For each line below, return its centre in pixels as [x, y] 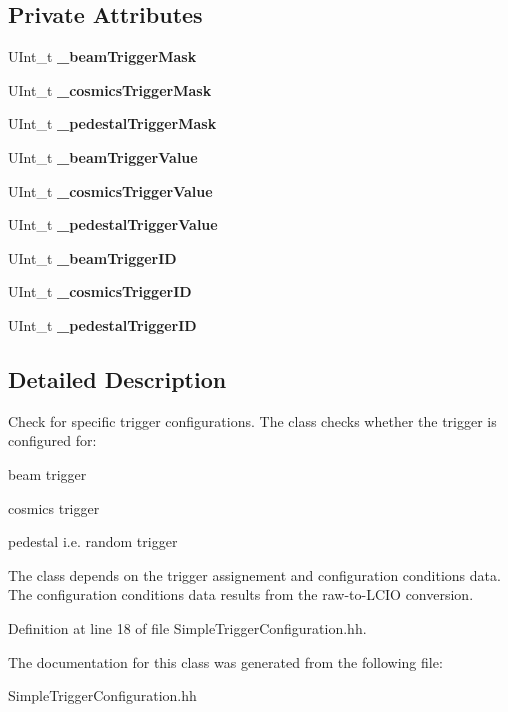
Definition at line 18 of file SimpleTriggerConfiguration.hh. [187, 627]
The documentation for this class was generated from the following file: [225, 661]
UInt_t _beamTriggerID [92, 257]
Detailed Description [117, 378]
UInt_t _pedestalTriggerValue [113, 224]
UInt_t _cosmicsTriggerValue [110, 190]
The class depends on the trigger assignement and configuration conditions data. [254, 574]
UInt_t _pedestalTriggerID [102, 324]
